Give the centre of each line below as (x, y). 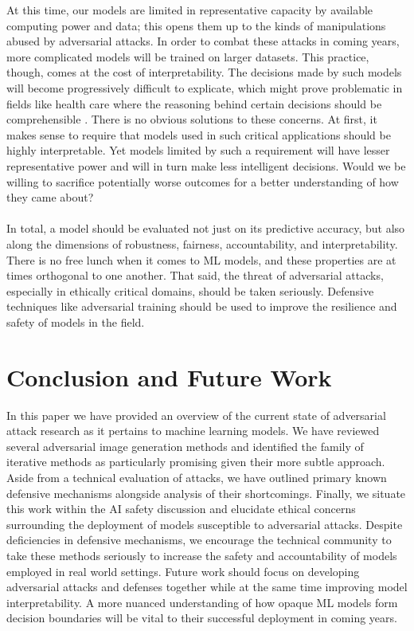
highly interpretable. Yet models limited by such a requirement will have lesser (198, 150)
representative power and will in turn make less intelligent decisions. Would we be (206, 165)
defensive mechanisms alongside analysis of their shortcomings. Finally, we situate (206, 493)
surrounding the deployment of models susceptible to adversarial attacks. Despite (205, 524)
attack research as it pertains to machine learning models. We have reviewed (193, 431)
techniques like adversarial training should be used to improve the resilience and (202, 306)
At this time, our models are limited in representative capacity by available (190, 10)
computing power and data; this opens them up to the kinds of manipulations (196, 25)
